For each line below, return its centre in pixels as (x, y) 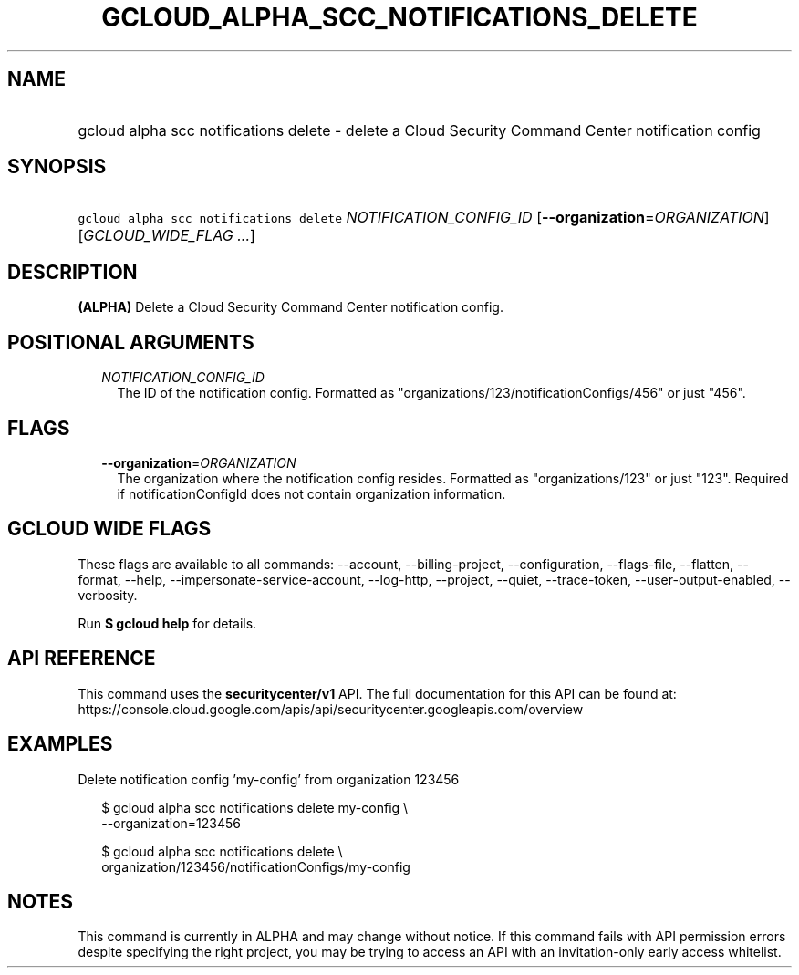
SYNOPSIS (57, 167)
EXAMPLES (60, 744)
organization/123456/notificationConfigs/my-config (256, 866)
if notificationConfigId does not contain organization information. (311, 493)
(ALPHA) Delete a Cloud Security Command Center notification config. (291, 307)
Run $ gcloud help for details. (167, 623)
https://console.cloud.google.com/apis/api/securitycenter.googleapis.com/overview (331, 709)
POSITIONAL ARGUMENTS (131, 342)
